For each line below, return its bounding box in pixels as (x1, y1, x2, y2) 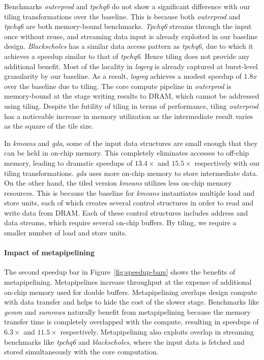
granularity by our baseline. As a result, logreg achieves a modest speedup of (4, 71, 242, 81)
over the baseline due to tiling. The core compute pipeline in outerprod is (4, 80, 231, 91)
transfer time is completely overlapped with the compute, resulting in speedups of (4, 316, 259, 327)
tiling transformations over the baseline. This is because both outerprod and (4, 11, 241, 21)
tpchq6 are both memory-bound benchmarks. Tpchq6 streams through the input (4, 21, 252, 32)
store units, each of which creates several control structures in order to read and (4, 197, 253, 208)
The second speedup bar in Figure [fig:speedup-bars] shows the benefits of (4, 266, 236, 277)
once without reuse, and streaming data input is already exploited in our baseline (4, 31, 258, 41)
